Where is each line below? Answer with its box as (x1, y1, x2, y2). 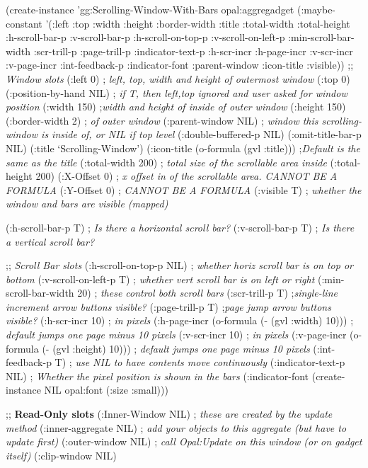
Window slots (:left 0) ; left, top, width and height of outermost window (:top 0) (6, 71, 350, 86)
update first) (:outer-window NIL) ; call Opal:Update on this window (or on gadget (6, 434, 362, 449)
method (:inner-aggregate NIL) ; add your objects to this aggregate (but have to (6, 420, 347, 435)
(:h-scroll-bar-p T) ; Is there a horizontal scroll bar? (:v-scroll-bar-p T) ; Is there (6, 219, 355, 234)
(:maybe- (297, 2, 336, 16)
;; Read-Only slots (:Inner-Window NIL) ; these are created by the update (6, 406, 333, 421)
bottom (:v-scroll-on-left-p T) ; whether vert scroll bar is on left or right (6, 271, 315, 286)
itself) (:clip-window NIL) (6, 447, 117, 462)
